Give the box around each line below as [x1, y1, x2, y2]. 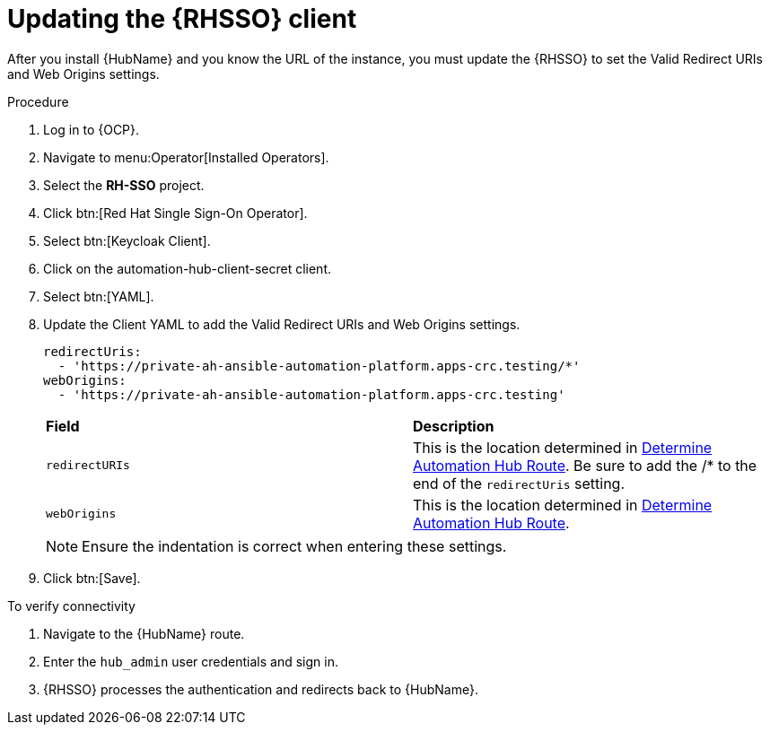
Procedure [7, 93, 69, 109]
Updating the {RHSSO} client [7, 4, 357, 34]
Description [413, 416, 494, 435]
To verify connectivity [7, 597, 136, 614]
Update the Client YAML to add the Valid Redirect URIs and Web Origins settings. [43, 316, 521, 332]
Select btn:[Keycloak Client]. [43, 232, 211, 248]
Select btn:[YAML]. [43, 288, 154, 304]
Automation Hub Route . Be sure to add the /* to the [413, 456, 757, 475]
